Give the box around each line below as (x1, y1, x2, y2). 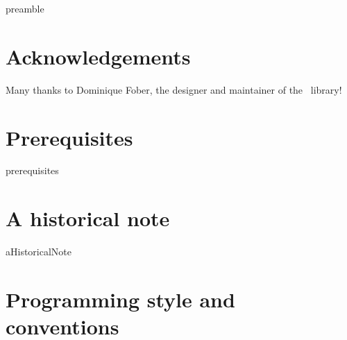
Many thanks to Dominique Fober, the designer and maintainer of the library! (6, 82, 342, 96)
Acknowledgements (6, 42, 191, 70)
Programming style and (6, 284, 235, 313)
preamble (6, 1, 44, 15)
